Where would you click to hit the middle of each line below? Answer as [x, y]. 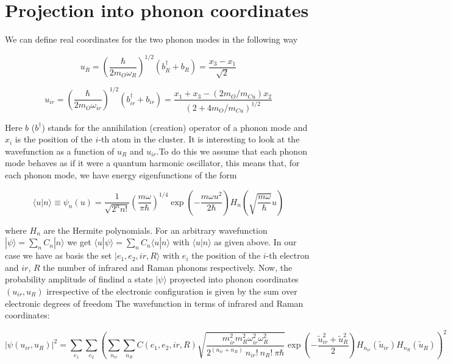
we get [79, 242]
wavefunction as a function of [60, 151]
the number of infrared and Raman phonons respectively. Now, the [168, 267]
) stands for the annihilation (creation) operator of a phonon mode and [175, 127]
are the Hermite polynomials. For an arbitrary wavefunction [155, 230]
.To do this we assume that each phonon [232, 151]
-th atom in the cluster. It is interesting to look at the [199, 139]
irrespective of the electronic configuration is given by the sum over [172, 291]
